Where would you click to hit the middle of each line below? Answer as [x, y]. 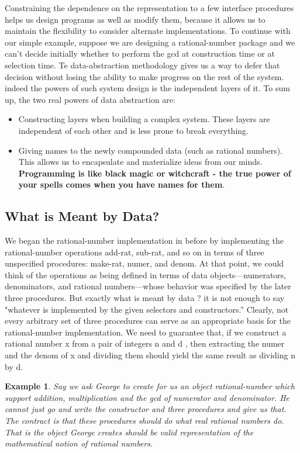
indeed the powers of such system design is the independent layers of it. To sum [147, 88]
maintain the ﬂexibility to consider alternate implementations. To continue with [148, 31]
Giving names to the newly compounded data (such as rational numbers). [151, 150]
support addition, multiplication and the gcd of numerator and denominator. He [147, 397]
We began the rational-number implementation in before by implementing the [144, 241]
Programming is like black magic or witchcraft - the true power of [155, 173]
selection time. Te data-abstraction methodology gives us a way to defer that [142, 65]
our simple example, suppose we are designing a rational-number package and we [150, 42]
